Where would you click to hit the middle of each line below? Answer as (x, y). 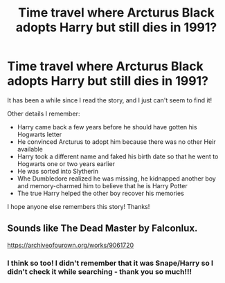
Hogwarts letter (39, 134)
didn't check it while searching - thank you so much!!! (100, 271)
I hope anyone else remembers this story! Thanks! (79, 206)
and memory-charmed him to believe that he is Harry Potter (102, 185)
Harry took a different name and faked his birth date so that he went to (118, 156)
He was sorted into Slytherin (58, 171)
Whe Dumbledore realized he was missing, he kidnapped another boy (116, 179)
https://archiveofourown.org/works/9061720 (71, 245)
